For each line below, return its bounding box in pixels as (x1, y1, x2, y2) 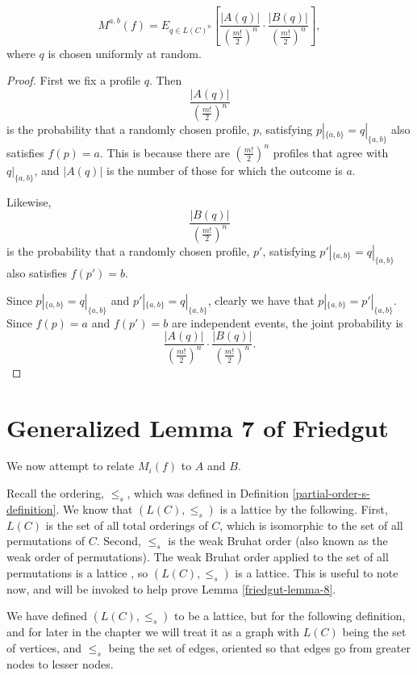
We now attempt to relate (6, 457, 135, 474)
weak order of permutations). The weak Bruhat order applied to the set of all (6, 548, 389, 565)
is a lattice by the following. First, (219, 500, 388, 517)
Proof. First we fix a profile (6, 72, 140, 89)
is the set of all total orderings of (45, 516, 208, 533)
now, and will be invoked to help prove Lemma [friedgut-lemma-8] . (6, 580, 336, 597)
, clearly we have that (207, 291, 315, 308)
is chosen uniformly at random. (48, 44, 202, 61)
